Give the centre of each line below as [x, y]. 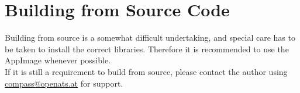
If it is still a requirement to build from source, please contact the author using [146, 71]
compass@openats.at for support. [64, 83]
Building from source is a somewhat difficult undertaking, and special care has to [150, 37]
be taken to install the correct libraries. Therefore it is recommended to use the [147, 49]
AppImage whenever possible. [58, 60]
